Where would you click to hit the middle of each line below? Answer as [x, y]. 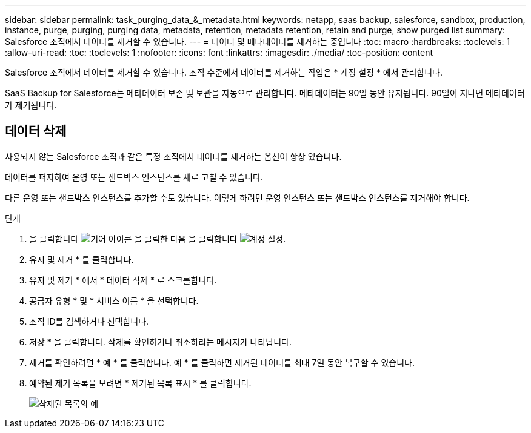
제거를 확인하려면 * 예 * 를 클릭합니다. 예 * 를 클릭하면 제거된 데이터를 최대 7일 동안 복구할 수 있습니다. [222, 362]
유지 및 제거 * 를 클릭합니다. [82, 259]
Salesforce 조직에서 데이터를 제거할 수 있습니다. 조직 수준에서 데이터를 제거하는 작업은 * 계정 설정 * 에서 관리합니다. [224, 72]
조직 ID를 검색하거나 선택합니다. [89, 321]
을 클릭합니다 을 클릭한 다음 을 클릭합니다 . [158, 239]
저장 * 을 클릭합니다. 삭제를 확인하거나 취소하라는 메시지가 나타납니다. [160, 342]
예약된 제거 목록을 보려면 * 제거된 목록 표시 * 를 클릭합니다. [140, 383]
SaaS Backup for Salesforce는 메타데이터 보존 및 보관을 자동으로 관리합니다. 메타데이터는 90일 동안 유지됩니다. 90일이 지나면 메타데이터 [265, 93]
